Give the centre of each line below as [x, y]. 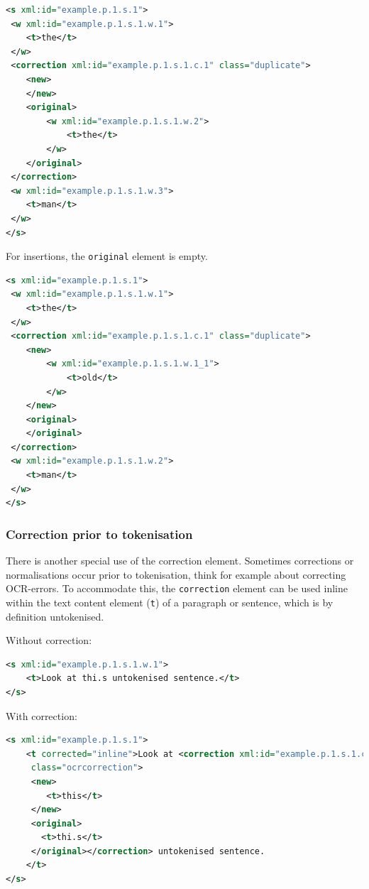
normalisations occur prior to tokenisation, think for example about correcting [176, 574]
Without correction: [49, 640]
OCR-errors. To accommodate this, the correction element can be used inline [177, 588]
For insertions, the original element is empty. [107, 256]
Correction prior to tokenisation [99, 534]
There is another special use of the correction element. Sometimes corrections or [180, 561]
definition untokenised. [55, 616]
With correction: [42, 715]
